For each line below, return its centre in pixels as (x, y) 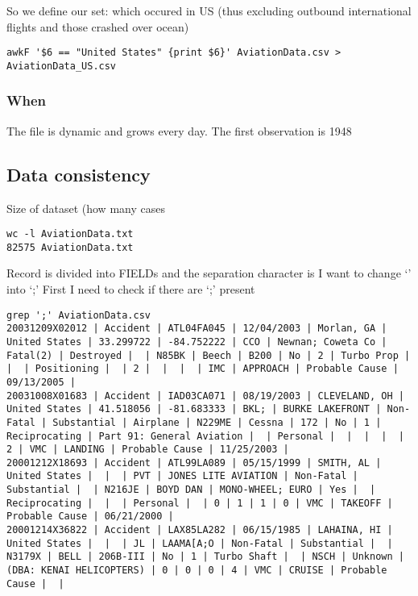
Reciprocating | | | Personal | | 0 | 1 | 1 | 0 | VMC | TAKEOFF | (200, 503)
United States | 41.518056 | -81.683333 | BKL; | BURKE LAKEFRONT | (194, 409)
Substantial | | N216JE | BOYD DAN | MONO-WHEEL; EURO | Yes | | (191, 490)
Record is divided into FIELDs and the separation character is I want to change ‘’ (209, 273)
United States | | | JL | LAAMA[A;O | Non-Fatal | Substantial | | (200, 543)
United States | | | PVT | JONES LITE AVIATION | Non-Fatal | (182, 476)
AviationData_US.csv (62, 66)
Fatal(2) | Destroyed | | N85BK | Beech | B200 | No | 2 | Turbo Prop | (209, 355)
